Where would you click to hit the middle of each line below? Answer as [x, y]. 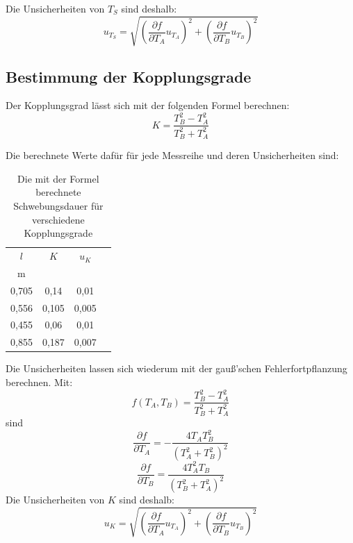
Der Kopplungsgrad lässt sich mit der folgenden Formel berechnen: [148, 105]
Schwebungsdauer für [58, 206]
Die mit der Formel [58, 178]
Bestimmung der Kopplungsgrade [129, 76]
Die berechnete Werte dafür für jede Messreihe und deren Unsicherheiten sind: [172, 155]
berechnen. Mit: [39, 382]
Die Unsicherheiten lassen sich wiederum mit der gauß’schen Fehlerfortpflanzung [176, 368]
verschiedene [58, 219]
